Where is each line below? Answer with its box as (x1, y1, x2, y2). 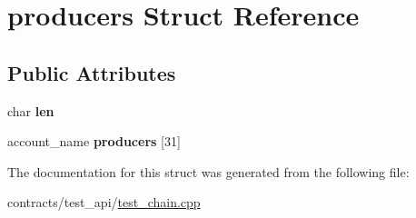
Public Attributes (7, 58, 176, 86)
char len (7, 101, 54, 120)
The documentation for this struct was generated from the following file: (7, 162, 410, 181)
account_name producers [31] (7, 132, 181, 151)
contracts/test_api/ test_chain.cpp (7, 193, 201, 212)
